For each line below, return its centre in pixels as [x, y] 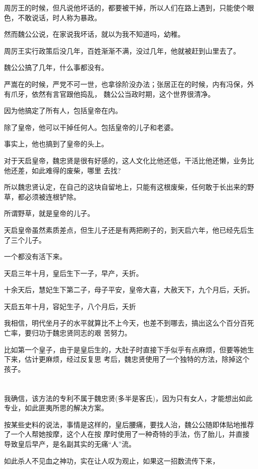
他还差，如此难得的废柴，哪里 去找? [63, 170]
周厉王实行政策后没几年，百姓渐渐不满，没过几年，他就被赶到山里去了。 [122, 50]
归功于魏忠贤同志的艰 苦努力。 [81, 333]
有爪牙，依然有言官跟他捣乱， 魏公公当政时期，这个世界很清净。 [109, 94]
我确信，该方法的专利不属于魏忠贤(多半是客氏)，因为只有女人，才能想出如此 [128, 398]
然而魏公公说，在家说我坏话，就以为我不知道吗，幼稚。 [94, 34]
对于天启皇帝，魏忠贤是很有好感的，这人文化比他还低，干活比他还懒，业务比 [129, 160]
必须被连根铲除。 [52, 196]
